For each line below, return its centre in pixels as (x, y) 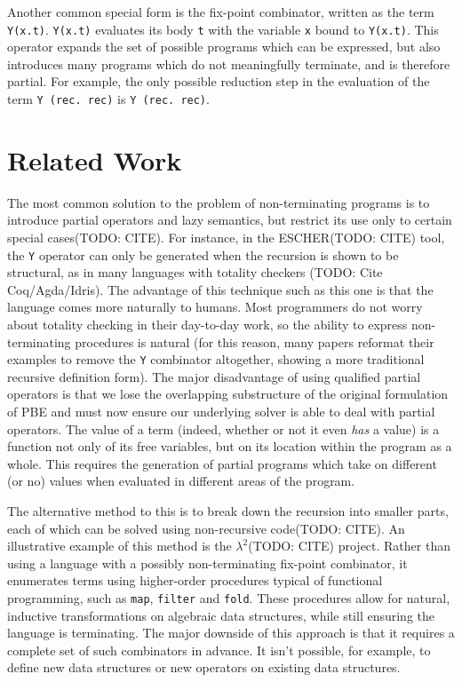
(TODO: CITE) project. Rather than (349, 546)
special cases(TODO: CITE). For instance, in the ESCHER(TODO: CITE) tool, (226, 237)
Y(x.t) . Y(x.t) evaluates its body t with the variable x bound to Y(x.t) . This (223, 29)
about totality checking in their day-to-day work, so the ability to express (207, 325)
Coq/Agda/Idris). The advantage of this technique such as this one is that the (220, 289)
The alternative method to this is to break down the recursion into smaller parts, (228, 511)
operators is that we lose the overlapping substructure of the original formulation (228, 394)
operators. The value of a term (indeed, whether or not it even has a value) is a (223, 428)
